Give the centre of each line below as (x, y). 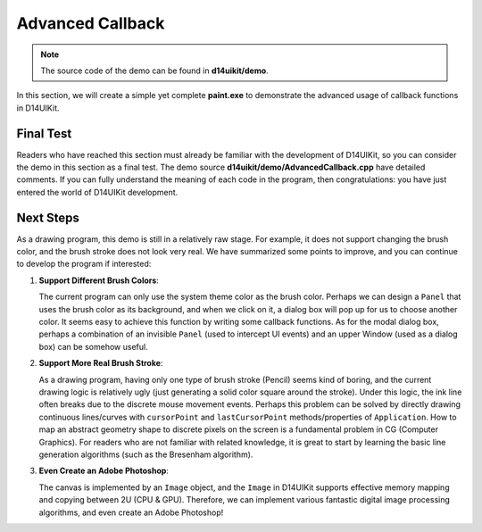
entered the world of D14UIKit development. (97, 192)
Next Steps (48, 217)
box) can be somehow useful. (93, 346)
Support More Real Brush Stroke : (101, 363)
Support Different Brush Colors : (99, 280)
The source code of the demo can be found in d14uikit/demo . (155, 71)
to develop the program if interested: (84, 264)
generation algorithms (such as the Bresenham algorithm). (146, 454)
